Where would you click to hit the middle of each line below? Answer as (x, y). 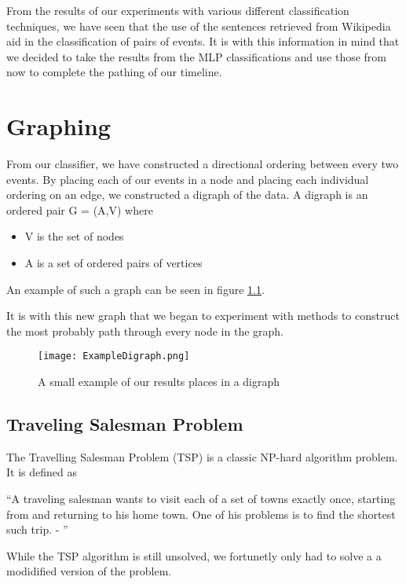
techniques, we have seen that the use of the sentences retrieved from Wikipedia (199, 26)
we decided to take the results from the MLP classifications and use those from (196, 56)
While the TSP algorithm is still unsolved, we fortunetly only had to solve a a (194, 555)
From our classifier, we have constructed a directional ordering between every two (203, 164)
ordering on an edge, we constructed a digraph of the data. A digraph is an (187, 195)
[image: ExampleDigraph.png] (114, 356)
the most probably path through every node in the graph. (145, 331)
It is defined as (42, 472)
